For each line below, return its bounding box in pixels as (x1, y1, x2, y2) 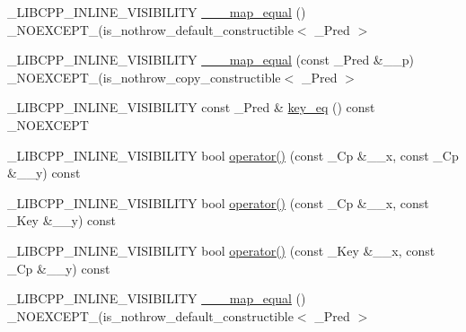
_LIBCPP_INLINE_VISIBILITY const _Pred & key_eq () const (7, 98, 375, 117)
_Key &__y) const (7, 211, 117, 230)
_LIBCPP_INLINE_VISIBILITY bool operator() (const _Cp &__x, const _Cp (7, 145, 459, 164)
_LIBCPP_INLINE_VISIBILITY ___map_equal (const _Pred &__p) (7, 50, 414, 69)
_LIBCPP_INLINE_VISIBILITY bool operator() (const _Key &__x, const (7, 240, 435, 259)
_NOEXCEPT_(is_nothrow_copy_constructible (7, 67, 281, 86)
